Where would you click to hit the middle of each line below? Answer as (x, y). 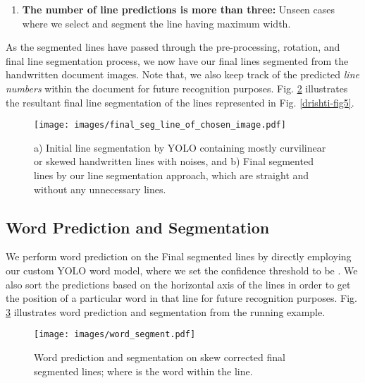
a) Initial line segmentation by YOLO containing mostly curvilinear (180, 147)
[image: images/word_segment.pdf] (115, 335)
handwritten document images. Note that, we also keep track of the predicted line (182, 74)
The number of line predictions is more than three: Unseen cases (179, 9)
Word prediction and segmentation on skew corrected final (160, 357)
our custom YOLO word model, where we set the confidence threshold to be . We (182, 270)
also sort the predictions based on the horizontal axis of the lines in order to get (178, 284)
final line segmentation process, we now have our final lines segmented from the (177, 60)
